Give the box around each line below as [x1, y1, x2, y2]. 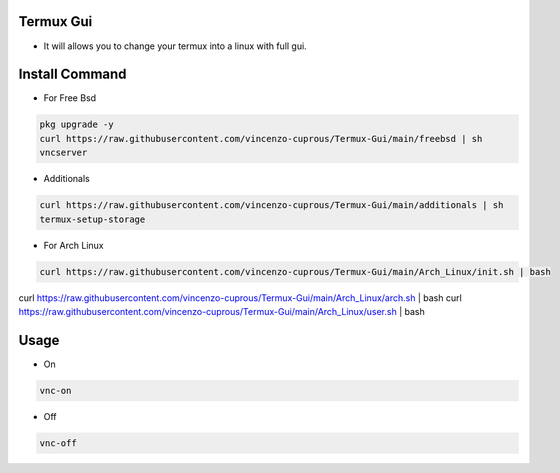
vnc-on [39, 385, 72, 396]
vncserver [39, 147, 88, 159]
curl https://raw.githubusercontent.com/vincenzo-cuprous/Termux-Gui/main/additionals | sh [39, 200, 504, 211]
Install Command [18, 66, 127, 83]
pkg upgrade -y [39, 119, 114, 130]
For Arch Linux [43, 239, 104, 251]
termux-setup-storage [39, 213, 146, 225]
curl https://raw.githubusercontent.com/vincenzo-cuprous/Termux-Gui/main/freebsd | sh [39, 133, 483, 144]
